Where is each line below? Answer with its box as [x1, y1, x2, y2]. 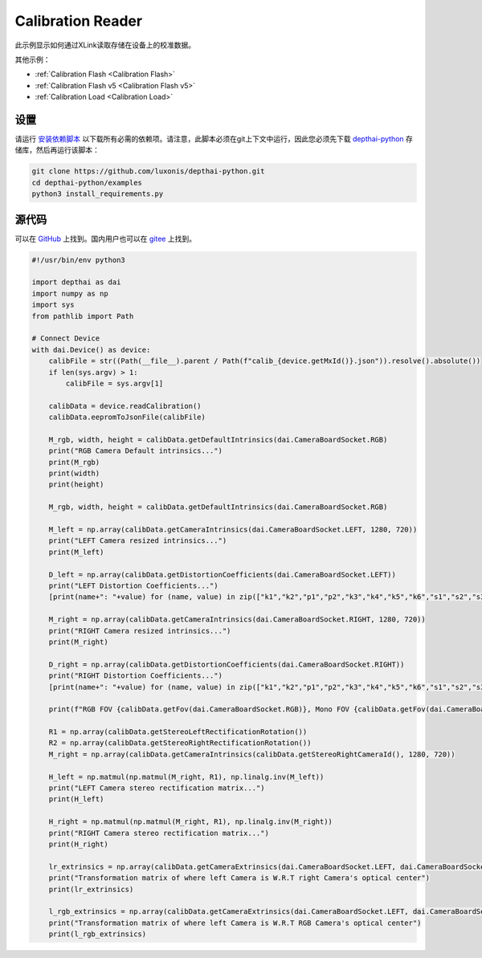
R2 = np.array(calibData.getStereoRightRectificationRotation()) [48, 739, 312, 748]
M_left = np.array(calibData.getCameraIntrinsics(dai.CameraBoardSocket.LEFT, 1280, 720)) [48, 525, 418, 534]
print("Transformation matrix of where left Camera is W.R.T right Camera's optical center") [48, 874, 430, 883]
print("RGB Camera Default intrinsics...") [48, 446, 223, 455]
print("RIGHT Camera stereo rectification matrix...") [48, 828, 269, 838]
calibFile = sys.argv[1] [65, 378, 164, 388]
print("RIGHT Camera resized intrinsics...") [48, 626, 231, 635]
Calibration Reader [14, 12, 143, 30]
